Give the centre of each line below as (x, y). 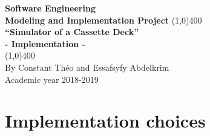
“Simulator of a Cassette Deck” (72, 32)
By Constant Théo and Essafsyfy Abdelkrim (87, 67)
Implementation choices (105, 121)
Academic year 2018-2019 (52, 79)
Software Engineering (50, 8)
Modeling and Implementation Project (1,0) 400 (103, 20)
